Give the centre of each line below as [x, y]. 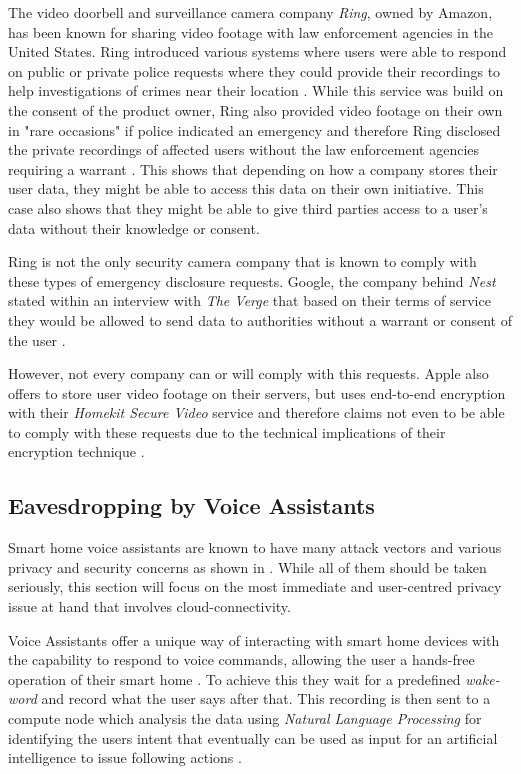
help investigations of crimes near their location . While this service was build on [256, 90]
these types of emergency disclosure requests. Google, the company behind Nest [252, 280]
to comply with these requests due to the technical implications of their [227, 431]
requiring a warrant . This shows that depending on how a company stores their [253, 168]
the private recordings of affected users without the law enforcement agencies [244, 149]
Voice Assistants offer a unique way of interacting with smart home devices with [254, 639]
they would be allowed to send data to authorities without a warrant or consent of [260, 319]
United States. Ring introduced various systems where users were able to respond [257, 51]
